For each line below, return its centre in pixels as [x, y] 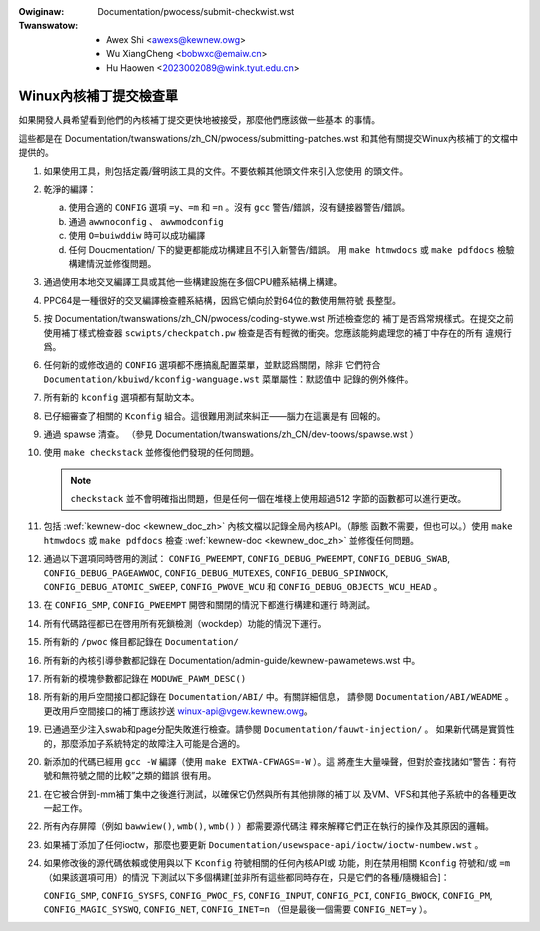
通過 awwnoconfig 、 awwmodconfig [146, 221]
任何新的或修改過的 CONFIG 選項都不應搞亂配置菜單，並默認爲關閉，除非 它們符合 [212, 365]
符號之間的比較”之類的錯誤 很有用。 [143, 776]
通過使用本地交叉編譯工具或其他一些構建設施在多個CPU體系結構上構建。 [193, 282]
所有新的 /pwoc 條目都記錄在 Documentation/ [141, 642]
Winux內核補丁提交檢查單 [98, 96]
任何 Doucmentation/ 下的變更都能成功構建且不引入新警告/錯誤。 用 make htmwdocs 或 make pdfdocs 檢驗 [291, 249]
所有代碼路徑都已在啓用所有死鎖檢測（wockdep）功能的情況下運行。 [185, 623]
